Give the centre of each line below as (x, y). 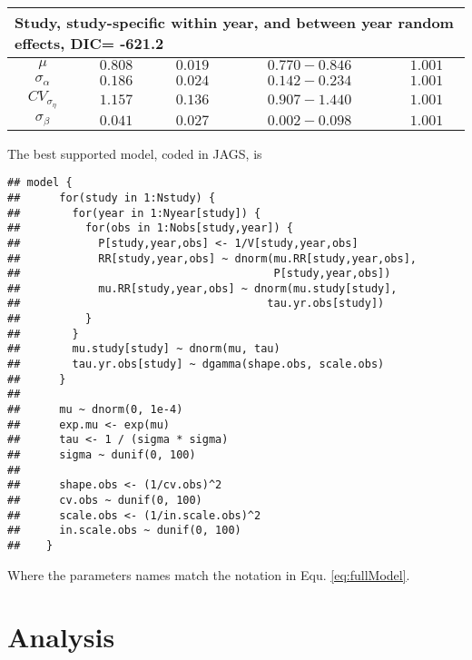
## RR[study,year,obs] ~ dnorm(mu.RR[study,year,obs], (212, 258)
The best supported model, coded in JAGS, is (135, 153)
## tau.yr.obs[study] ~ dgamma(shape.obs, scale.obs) (196, 364)
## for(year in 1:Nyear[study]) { (134, 213)
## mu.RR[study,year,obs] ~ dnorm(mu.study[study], (202, 288)
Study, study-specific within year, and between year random (234, 22)
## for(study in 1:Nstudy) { (112, 197)
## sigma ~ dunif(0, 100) (102, 455)
